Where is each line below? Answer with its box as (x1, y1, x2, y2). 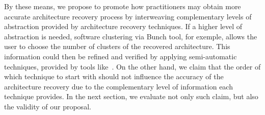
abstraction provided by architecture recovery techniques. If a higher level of (4, 21, 243, 32)
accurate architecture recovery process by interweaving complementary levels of (4, 11, 252, 21)
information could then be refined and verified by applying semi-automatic (4, 51, 237, 61)
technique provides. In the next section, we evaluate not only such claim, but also (4, 91, 258, 102)
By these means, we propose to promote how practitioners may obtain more (4, 1, 241, 11)
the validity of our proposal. (4, 101, 91, 111)
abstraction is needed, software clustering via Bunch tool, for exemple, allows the (4, 31, 257, 41)
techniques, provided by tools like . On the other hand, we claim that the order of (4, 61, 261, 72)
